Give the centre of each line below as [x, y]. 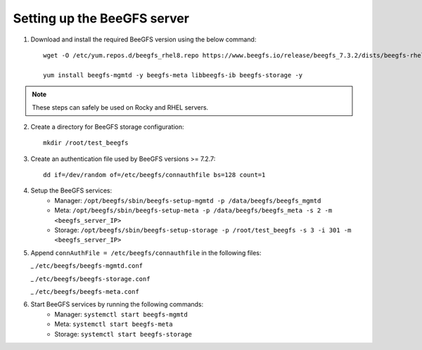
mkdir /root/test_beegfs [86, 143]
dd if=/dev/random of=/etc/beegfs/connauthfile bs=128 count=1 [154, 175]
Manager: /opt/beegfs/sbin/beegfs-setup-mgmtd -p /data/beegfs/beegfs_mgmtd [188, 200]
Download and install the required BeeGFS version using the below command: [143, 39]
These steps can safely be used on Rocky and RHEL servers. [120, 107]
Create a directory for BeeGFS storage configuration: [107, 127]
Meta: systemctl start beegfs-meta [114, 324]
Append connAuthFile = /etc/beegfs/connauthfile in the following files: [146, 252]
